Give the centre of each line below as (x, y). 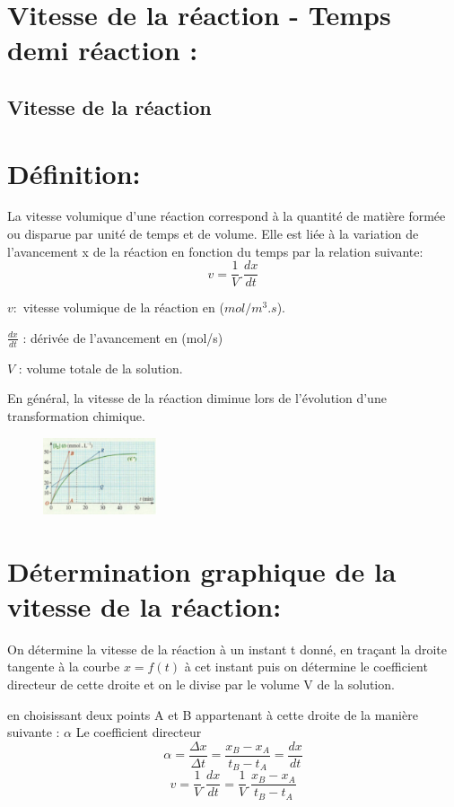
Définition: (74, 173)
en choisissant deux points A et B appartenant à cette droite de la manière (213, 714)
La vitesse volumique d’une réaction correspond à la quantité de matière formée (227, 216)
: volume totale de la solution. (100, 368)
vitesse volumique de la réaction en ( (123, 307)
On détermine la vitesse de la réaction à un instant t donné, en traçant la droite (227, 649)
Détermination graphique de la (202, 570)
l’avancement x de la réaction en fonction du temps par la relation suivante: (215, 251)
